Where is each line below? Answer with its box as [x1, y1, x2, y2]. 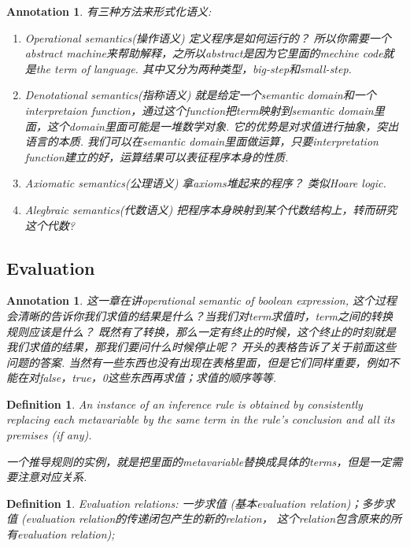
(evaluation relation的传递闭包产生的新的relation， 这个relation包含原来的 [21, 510, 391, 527]
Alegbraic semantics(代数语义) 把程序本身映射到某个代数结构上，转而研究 [24, 201, 397, 217]
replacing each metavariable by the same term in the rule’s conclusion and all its [6, 411, 395, 428]
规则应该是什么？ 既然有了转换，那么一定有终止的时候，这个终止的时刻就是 [6, 323, 397, 339]
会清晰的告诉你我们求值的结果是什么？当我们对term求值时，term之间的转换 [6, 307, 393, 324]
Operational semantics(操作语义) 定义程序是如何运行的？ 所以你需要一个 [24, 29, 391, 46]
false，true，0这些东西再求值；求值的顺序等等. [39, 369, 277, 386]
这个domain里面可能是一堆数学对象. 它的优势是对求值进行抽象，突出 [46, 117, 399, 134]
